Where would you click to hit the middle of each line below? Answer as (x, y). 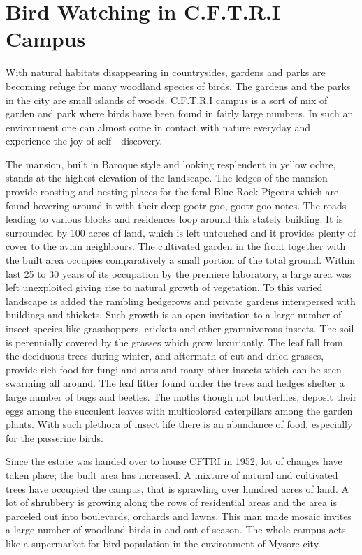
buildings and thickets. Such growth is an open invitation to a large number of (174, 314)
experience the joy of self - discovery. (84, 141)
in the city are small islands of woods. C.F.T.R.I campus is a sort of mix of (167, 99)
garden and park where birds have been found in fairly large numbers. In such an (180, 113)
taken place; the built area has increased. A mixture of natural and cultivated (172, 474)
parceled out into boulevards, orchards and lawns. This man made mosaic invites (179, 516)
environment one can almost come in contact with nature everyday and (158, 127)
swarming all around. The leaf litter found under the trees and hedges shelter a (175, 383)
